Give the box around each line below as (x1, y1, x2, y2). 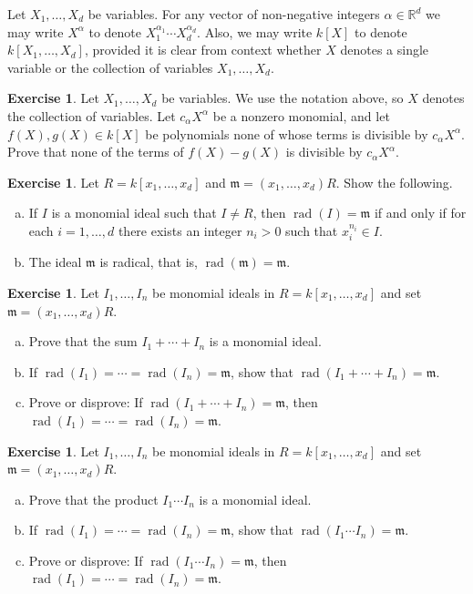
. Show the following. (335, 172, 453, 191)
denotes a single (340, 40, 429, 59)
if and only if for (374, 203, 467, 222)
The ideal (28, 252, 82, 271)
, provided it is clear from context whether (84, 40, 322, 59)
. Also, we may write (197, 22, 313, 41)
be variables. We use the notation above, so (161, 88, 404, 108)
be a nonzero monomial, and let (212, 106, 390, 125)
